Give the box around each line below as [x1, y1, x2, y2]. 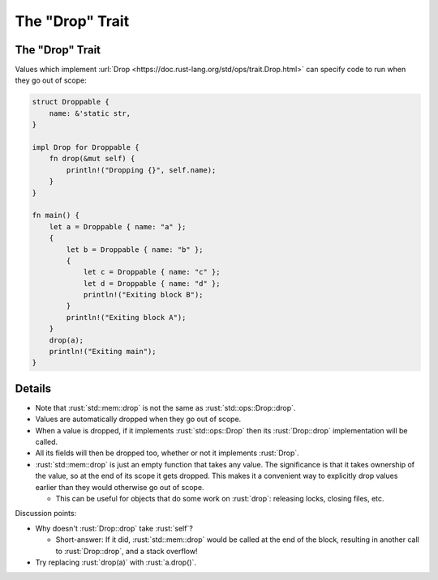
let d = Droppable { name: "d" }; [83, 279, 221, 288]
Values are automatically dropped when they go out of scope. [35, 414, 242, 424]
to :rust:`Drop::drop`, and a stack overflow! [55, 546, 198, 556]
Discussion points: [15, 509, 77, 518]
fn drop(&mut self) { [49, 154, 135, 164]
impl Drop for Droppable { [32, 143, 140, 151]
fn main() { [32, 211, 80, 220]
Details [15, 382, 52, 395]
